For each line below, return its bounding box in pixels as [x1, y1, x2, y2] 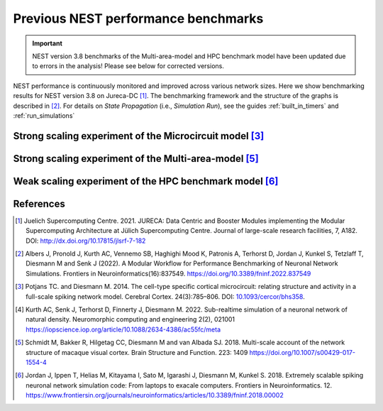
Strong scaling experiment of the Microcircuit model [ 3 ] [13, 130, 265, 142]
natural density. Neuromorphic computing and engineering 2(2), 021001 [26, 315, 235, 324]
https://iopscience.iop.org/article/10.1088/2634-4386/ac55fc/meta [26, 325, 221, 334]
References [13, 197, 65, 209]
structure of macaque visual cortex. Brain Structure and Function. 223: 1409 [26, 348, 248, 356]
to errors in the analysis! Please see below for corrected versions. [32, 62, 225, 70]
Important [32, 39, 63, 48]
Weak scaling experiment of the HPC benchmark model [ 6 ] [13, 175, 279, 187]
